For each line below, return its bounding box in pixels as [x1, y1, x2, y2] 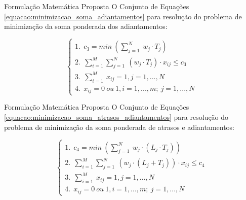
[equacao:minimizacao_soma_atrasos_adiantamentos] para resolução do [4, 112, 229, 122]
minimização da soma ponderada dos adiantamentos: [4, 21, 168, 31]
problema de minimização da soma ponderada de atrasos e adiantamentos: [4, 121, 235, 132]
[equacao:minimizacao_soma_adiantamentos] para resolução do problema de [4, 11, 242, 21]
